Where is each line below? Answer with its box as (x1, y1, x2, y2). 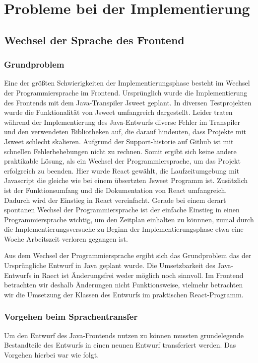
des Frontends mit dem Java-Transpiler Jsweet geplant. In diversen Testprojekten (4, 97, 252, 107)
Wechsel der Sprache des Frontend (4, 32, 185, 47)
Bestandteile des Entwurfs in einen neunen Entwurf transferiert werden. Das (4, 340, 236, 350)
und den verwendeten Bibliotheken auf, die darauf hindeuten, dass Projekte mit (4, 126, 246, 137)
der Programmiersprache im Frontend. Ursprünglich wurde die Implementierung (4, 87, 248, 97)
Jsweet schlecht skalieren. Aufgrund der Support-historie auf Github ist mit (4, 136, 234, 146)
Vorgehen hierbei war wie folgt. (4, 349, 99, 360)
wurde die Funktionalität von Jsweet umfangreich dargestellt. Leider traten (4, 107, 233, 117)
